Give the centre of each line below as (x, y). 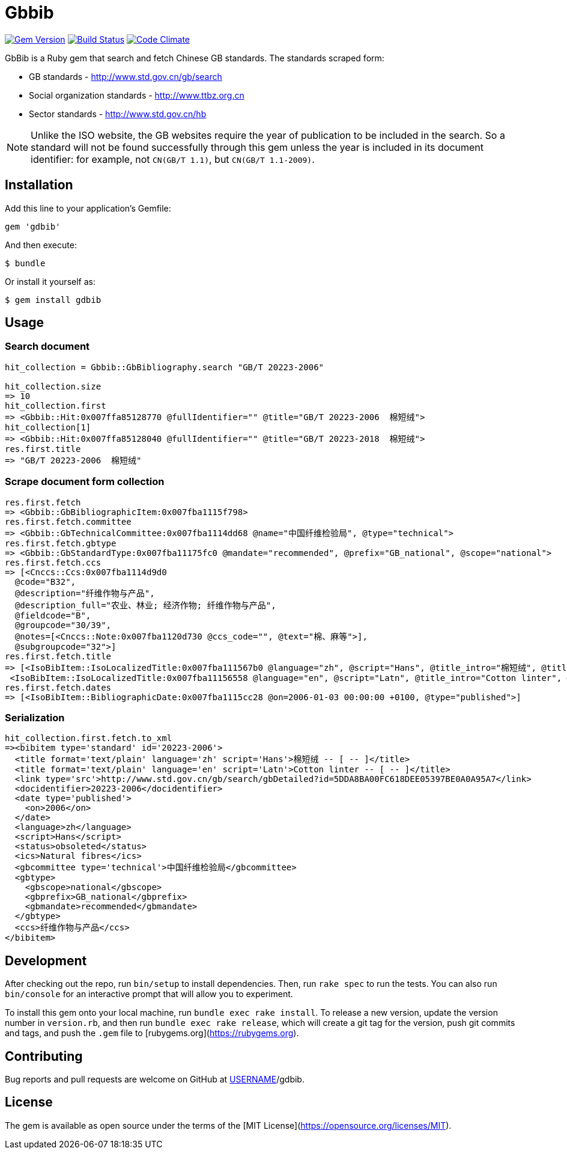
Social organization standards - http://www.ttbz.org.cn (137, 95)
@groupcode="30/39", (63, 625)
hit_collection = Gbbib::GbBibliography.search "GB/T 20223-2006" (165, 367)
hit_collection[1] (48, 427)
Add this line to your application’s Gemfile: (88, 208)
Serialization (35, 717)
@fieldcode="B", (53, 615)
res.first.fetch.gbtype (61, 543)
